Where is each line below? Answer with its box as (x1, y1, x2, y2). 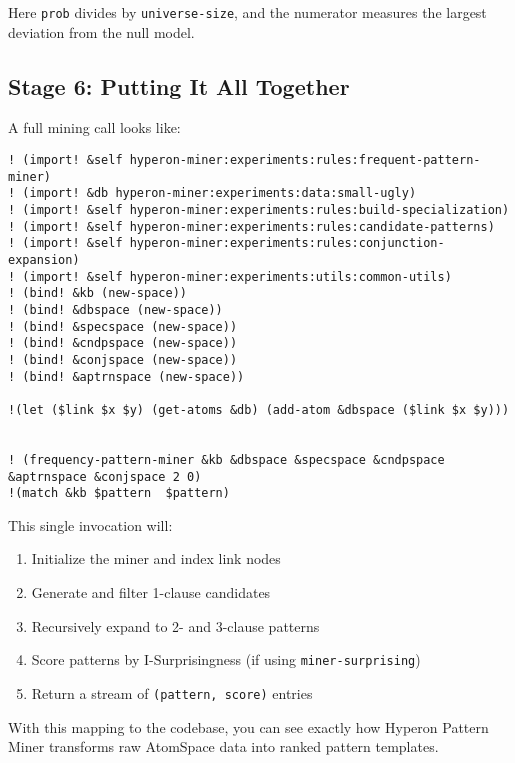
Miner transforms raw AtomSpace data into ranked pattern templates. (8, 736, 439, 757)
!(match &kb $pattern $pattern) (8, 486, 230, 501)
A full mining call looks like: (8, 117, 181, 138)
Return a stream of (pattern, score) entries (31, 682, 313, 703)
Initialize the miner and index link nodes (31, 548, 281, 569)
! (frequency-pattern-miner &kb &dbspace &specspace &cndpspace (8, 452, 445, 467)
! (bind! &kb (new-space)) (8, 286, 187, 301)
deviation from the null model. (8, 21, 195, 42)
